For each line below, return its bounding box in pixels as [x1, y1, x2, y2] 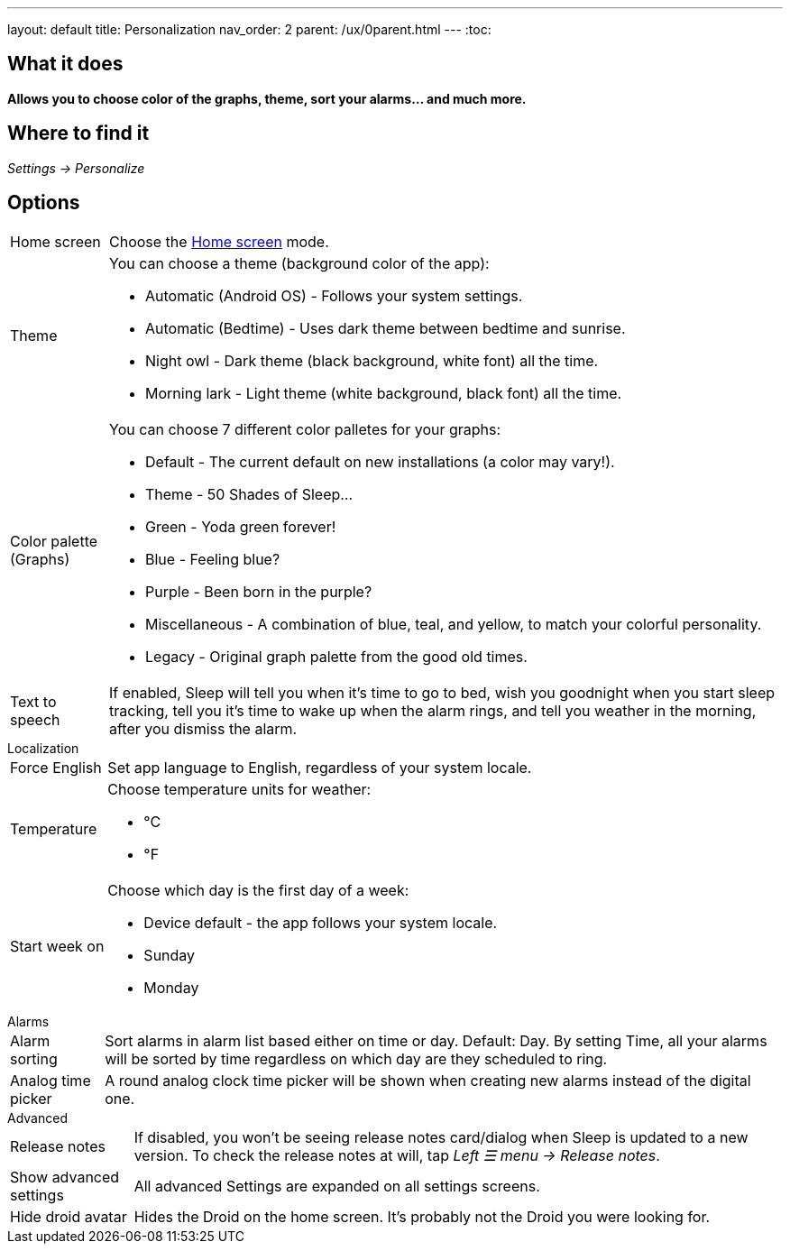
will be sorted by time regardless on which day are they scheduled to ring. [105, 1049, 608, 1068]
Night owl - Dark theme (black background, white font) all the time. [145, 351, 599, 370]
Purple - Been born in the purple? [145, 582, 372, 601]
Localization [7, 740, 79, 756]
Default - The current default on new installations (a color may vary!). [145, 452, 615, 471]
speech [10, 710, 60, 729]
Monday [143, 978, 199, 997]
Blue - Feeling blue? [145, 549, 280, 568]
